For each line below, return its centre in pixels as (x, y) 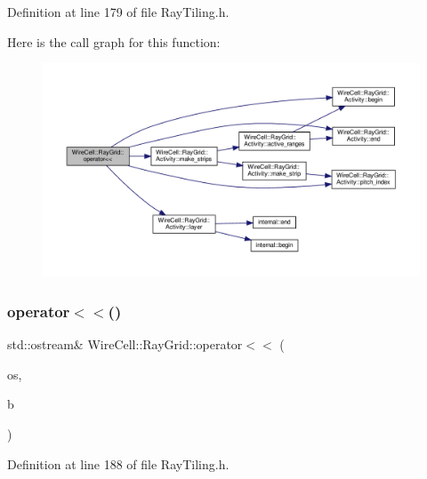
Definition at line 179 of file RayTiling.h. (118, 12)
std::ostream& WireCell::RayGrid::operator (125, 344)
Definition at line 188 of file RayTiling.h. (118, 463)
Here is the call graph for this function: (114, 41)
